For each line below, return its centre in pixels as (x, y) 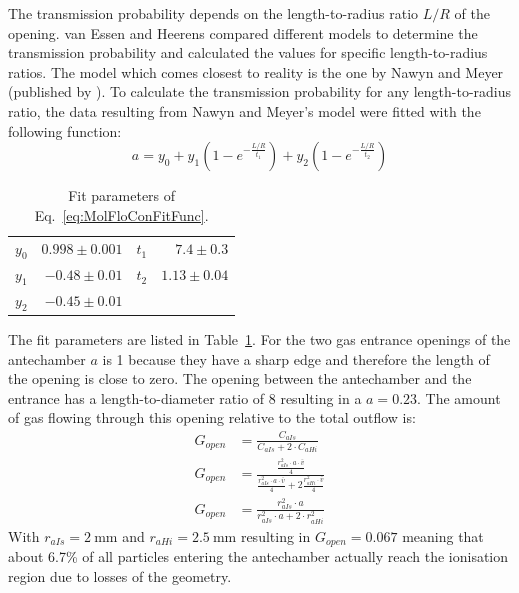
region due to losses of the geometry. (120, 575)
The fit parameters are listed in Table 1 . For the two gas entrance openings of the (259, 338)
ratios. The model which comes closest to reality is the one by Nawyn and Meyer (256, 71)
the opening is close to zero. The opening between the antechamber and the (240, 378)
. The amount (459, 397)
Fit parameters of (122, 195)
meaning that (443, 535)
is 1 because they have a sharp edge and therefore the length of (296, 358)
